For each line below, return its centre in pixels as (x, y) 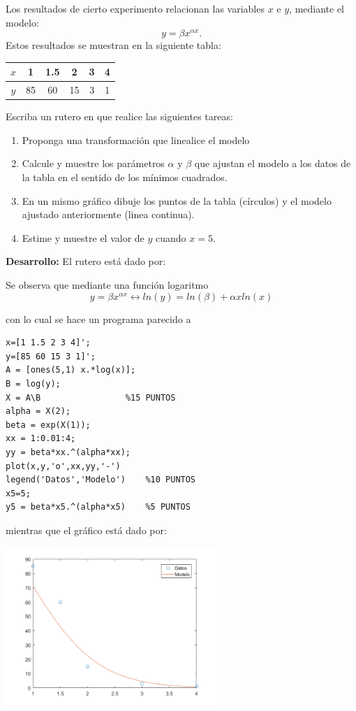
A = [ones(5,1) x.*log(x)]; (71, 370)
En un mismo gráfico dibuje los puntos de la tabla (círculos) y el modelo (177, 200)
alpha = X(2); (38, 411)
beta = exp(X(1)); (48, 425)
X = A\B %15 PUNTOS (91, 397)
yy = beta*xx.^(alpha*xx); (68, 452)
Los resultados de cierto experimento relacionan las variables (135, 8)
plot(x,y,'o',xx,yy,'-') (63, 466)
